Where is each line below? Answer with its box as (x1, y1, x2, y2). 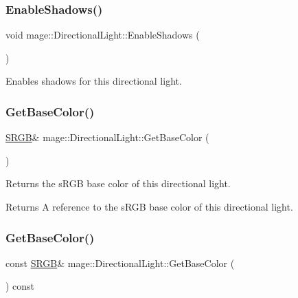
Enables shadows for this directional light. (5, 74, 182, 88)
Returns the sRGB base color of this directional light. (5, 176, 231, 191)
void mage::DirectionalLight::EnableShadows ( (5, 28, 200, 42)
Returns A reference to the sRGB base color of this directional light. (5, 200, 293, 213)
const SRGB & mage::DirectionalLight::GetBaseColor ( (5, 255, 235, 270)
